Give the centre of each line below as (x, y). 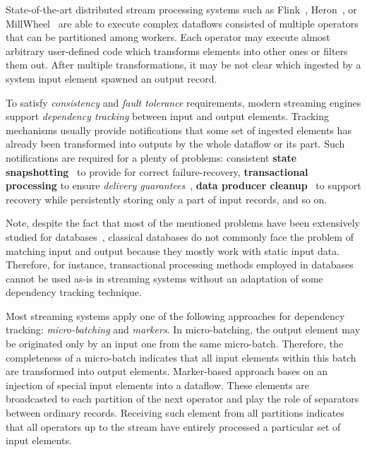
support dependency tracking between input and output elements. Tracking (168, 116)
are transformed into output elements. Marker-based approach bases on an (167, 371)
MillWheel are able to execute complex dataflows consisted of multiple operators (182, 23)
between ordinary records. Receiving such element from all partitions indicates (175, 413)
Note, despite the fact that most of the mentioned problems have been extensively (183, 223)
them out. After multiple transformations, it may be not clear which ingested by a (183, 65)
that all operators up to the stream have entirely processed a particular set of (173, 426)
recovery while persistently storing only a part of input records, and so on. (167, 199)
